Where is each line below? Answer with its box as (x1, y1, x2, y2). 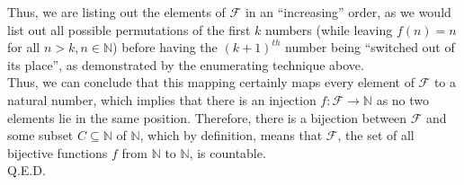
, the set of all (337, 126, 415, 145)
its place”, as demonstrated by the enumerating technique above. (7, 55, 364, 74)
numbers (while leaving (264, 20, 393, 39)
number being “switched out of (285, 38, 455, 57)
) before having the (112, 38, 218, 57)
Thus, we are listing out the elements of (7, 3, 226, 21)
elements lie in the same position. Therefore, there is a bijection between (7, 108, 407, 127)
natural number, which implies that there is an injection (7, 90, 317, 109)
